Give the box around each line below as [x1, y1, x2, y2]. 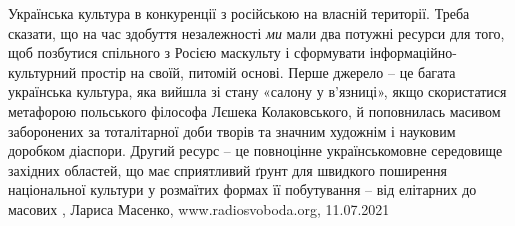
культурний [8, 61, 77, 82]
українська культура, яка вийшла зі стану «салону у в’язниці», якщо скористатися [8, 81, 507, 102]
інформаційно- [369, 42, 457, 63]
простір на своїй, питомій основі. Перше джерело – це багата [80, 61, 456, 82]
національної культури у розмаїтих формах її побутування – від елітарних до [8, 179, 477, 200]
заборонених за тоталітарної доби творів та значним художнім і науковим [8, 120, 456, 141]
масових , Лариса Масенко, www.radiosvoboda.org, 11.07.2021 [8, 198, 390, 219]
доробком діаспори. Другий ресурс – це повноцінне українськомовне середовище [8, 140, 503, 161]
